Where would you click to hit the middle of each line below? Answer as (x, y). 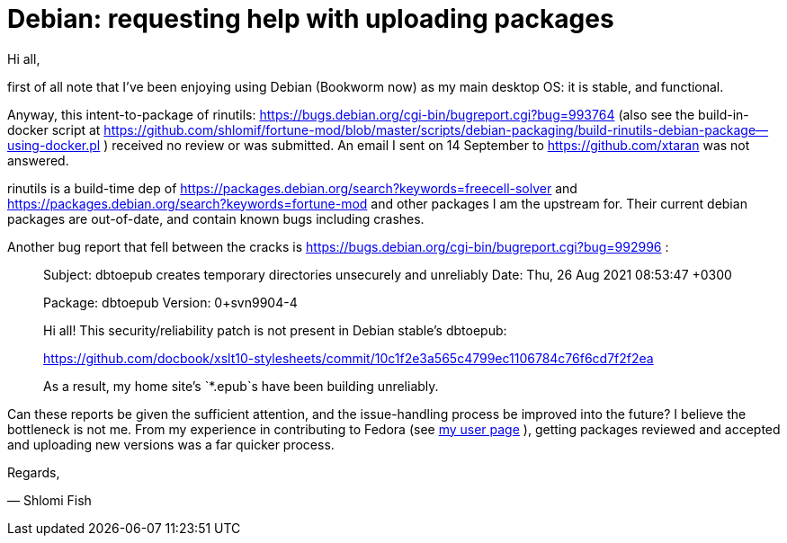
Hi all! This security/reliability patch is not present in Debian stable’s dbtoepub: (275, 330)
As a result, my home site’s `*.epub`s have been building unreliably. (241, 386)
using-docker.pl (54, 145)
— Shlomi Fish (49, 500)
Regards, (34, 472)
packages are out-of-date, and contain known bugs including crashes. (216, 218)
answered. (38, 160)
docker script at (54, 129)
